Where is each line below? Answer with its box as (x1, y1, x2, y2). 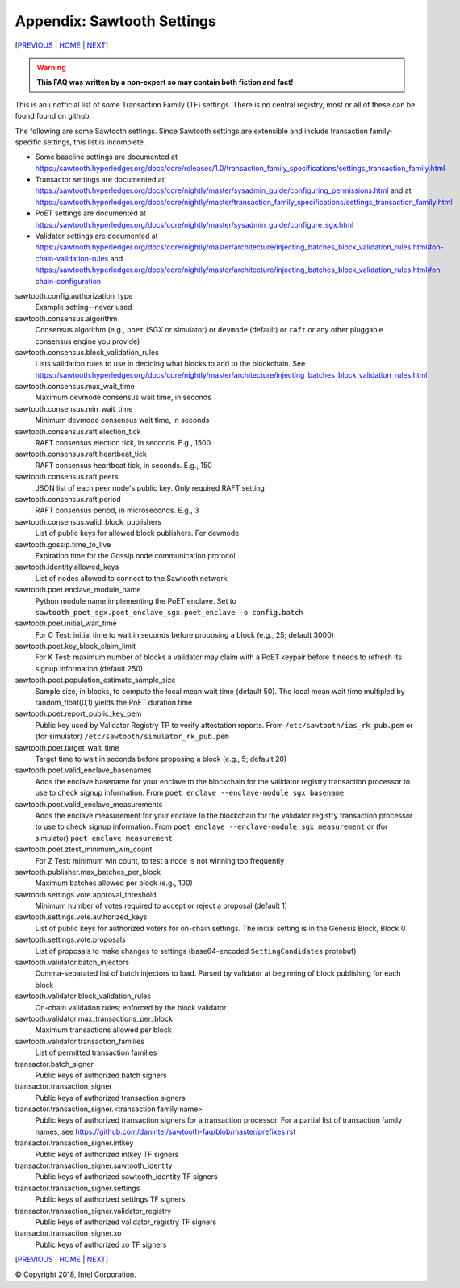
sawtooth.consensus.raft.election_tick (15, 426, 141, 436)
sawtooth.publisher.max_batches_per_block (15, 867, 161, 876)
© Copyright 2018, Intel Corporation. (15, 1269, 136, 1279)
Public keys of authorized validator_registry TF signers (35, 1217, 217, 1227)
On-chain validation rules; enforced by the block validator (35, 1002, 227, 1012)
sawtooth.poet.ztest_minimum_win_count (15, 844, 153, 855)
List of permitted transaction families (35, 1048, 157, 1057)
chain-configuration (35, 276, 102, 286)
